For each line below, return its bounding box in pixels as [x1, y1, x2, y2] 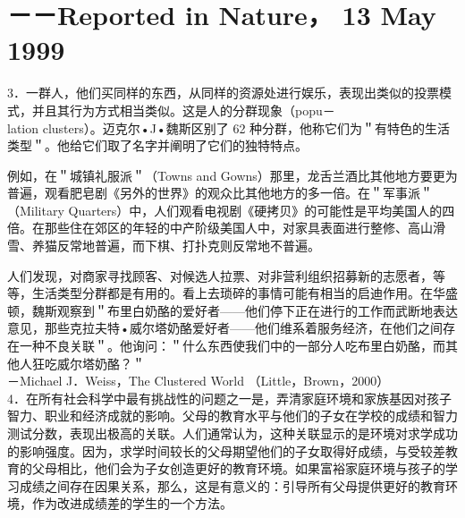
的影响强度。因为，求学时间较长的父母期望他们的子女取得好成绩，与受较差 [7, 441, 445, 460]
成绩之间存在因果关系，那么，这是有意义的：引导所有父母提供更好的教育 [19, 476, 445, 495]
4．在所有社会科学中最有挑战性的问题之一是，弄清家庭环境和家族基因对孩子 [7, 388, 452, 407]
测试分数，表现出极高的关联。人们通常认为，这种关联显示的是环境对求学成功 [7, 424, 458, 442]
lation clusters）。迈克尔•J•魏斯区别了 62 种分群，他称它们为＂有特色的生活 [7, 118, 451, 137]
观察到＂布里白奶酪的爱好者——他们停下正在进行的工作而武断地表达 [56, 301, 458, 319]
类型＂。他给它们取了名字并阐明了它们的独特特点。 [7, 136, 308, 155]
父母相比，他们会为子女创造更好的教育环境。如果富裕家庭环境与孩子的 [31, 459, 445, 478]
